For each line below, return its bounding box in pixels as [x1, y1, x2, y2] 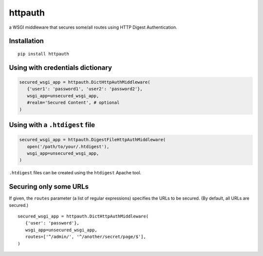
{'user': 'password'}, [25, 220, 80, 226]
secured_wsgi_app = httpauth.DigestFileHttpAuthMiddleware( [19, 137, 166, 143]
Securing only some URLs [9, 183, 89, 191]
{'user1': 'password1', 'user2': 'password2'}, [27, 86, 143, 92]
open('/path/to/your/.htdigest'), [27, 144, 110, 149]
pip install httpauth [18, 51, 69, 56]
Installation [9, 37, 44, 45]
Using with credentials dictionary [9, 63, 112, 72]
